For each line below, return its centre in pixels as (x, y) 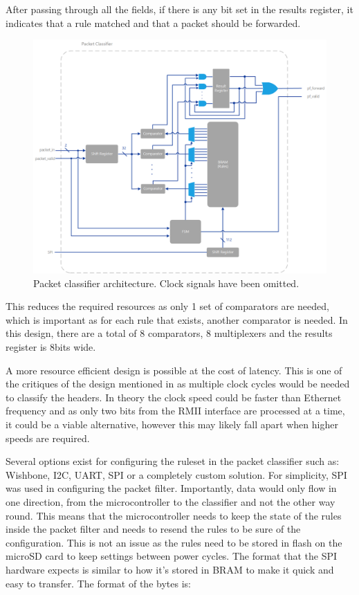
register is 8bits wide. (51, 347)
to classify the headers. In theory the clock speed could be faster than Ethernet (174, 397)
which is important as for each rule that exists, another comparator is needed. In (177, 319)
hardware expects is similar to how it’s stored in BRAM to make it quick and (170, 569)
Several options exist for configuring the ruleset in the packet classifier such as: (173, 461)
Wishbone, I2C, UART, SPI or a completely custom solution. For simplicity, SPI (176, 474)
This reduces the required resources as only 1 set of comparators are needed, (167, 306)
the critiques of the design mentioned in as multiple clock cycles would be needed (178, 384)
